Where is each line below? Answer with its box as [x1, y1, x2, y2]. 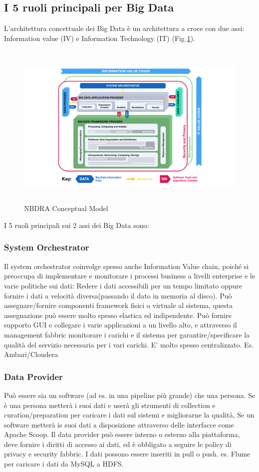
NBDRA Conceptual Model [24, 203, 108, 213]
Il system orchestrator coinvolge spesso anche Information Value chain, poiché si [4, 260, 249, 271]
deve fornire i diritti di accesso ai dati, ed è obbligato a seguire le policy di [4, 438, 232, 449]
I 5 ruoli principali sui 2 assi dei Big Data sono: [4, 219, 149, 230]
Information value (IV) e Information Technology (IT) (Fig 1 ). [4, 32, 195, 43]
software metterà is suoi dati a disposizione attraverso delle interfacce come [4, 419, 234, 429]
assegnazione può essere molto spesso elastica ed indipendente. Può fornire [4, 309, 232, 320]
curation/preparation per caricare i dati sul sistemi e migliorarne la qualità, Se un [4, 409, 255, 420]
